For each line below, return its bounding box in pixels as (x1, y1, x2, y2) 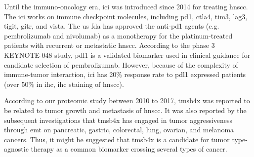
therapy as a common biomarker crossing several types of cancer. (31, 144, 227, 154)
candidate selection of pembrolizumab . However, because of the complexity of (4, 59, 238, 70)
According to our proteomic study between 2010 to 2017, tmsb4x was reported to (4, 95, 250, 106)
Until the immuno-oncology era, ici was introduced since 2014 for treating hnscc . (4, 1, 248, 11)
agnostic (4, 144, 29, 154)
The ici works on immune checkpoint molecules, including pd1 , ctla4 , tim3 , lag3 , (4, 11, 248, 21)
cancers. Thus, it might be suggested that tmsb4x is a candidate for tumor (4, 134, 230, 144)
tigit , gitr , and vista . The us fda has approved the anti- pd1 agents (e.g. (4, 21, 219, 31)
